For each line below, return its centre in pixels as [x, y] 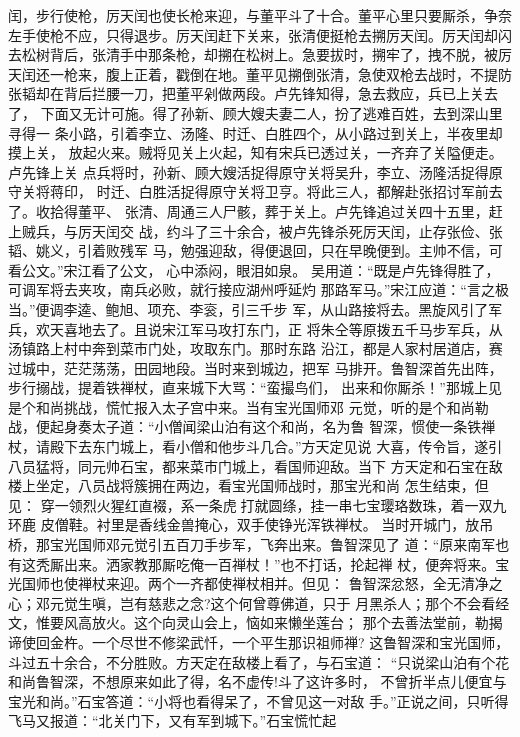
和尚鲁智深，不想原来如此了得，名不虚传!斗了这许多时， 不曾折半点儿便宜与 [257, 681]
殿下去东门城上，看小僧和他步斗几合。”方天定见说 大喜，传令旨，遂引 [276, 446]
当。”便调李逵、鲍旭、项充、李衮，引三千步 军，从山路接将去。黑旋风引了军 [255, 308]
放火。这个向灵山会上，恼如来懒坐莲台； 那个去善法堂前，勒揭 [297, 622]
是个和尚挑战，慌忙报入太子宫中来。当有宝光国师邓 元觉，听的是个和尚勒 [248, 406]
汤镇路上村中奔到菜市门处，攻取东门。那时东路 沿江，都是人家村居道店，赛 [255, 348]
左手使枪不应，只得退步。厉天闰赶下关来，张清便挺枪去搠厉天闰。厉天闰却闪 [260, 34]
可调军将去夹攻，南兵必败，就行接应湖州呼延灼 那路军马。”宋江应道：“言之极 [258, 289]
